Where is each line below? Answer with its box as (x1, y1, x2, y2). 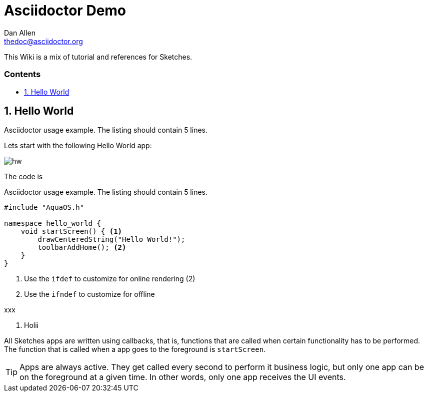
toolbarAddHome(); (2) (37, 243, 126, 252)
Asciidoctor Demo (4, 2, 126, 19)
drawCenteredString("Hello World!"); (37, 235, 185, 244)
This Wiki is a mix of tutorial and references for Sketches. (4, 52, 192, 61)
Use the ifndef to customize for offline (24, 290, 155, 299)
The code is (4, 172, 43, 181)
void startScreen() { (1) (20, 227, 122, 236)
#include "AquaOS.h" (4, 203, 84, 212)
